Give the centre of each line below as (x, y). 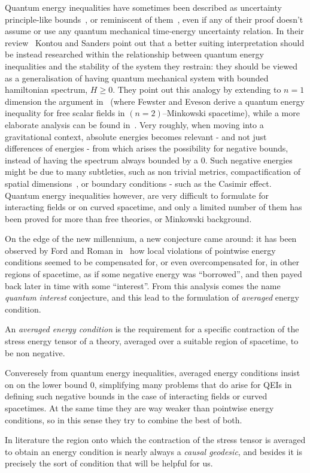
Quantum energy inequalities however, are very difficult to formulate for (137, 195)
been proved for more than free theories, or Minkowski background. (128, 218)
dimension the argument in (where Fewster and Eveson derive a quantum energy (155, 101)
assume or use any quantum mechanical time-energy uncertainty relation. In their (154, 31)
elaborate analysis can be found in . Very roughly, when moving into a (134, 124)
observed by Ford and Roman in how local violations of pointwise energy (140, 250)
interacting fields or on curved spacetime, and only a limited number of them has (154, 207)
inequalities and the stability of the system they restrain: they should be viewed (151, 66)
